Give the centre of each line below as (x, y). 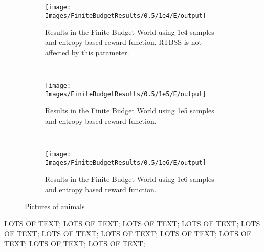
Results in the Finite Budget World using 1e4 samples (130, 32)
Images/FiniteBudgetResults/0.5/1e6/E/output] (126, 163)
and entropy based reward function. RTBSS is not (123, 42)
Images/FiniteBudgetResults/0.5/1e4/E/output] (126, 16)
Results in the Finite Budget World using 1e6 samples (130, 179)
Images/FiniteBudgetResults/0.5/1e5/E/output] (126, 94)
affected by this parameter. (87, 52)
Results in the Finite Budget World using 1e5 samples (130, 110)
